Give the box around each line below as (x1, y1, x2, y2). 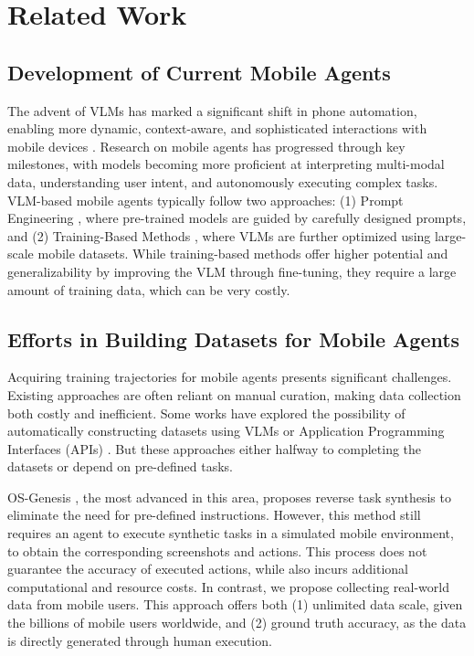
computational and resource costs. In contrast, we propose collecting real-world (7, 577, 449, 596)
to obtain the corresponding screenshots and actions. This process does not (7, 541, 427, 560)
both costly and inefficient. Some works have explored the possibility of (7, 403, 406, 422)
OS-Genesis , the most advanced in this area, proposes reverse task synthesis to (7, 487, 451, 506)
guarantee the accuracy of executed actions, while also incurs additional (7, 559, 409, 578)
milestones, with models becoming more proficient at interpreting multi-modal (7, 154, 445, 174)
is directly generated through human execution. (7, 630, 272, 650)
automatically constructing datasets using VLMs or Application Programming (7, 421, 445, 440)
